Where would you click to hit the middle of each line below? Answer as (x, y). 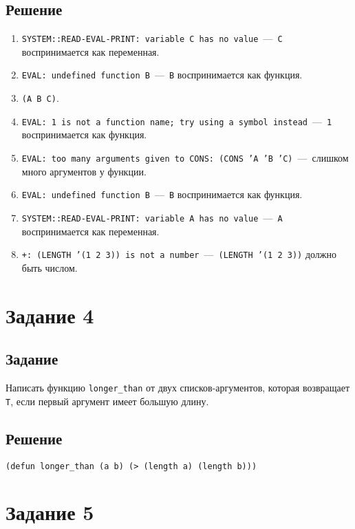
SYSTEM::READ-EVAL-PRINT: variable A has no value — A (152, 217)
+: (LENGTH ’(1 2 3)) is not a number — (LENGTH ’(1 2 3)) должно (179, 254)
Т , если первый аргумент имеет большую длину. (107, 401)
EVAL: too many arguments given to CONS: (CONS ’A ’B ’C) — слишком (185, 158)
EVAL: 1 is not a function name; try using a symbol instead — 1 (177, 121)
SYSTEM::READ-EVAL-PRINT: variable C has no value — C (152, 38)
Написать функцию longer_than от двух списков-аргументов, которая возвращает (178, 387)
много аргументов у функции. (84, 171)
